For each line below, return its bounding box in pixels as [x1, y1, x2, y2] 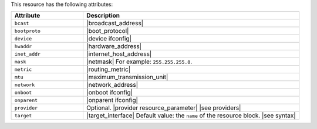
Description [86, 12, 120, 20]
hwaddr [14, 43, 32, 49]
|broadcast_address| [86, 19, 144, 28]
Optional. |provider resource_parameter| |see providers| [86, 104, 241, 112]
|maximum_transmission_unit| [86, 73, 168, 82]
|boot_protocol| [86, 27, 129, 35]
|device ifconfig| [86, 35, 132, 43]
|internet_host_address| [86, 50, 152, 58]
